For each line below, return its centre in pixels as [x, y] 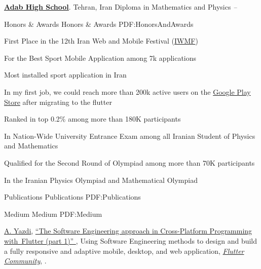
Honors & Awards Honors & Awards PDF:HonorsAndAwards [99, 24]
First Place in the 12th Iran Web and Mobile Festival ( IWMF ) [101, 41]
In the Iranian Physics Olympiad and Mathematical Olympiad [101, 180]
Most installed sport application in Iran [65, 75]
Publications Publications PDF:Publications [72, 197]
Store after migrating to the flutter [58, 102]
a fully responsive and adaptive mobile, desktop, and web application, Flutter [124, 251]
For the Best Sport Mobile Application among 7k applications [100, 57]
